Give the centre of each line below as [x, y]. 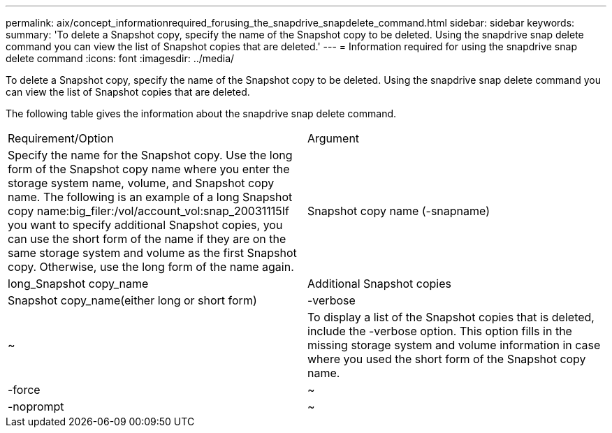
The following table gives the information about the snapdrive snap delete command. [201, 113]
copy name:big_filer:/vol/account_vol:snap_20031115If [149, 211]
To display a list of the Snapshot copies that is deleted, [451, 317]
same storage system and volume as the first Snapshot [152, 253]
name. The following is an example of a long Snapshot [150, 197]
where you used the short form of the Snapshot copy [447, 359]
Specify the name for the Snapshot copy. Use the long [150, 155]
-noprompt [36, 406]
